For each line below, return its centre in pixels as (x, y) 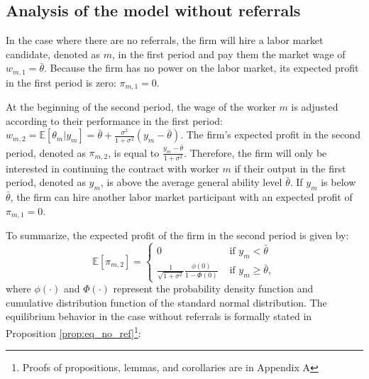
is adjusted (315, 107)
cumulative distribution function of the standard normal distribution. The (166, 302)
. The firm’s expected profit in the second (270, 134)
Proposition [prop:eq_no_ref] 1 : (73, 332)
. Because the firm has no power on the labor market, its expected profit (201, 68)
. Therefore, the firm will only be (255, 152)
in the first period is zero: (61, 82)
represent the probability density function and (213, 289)
